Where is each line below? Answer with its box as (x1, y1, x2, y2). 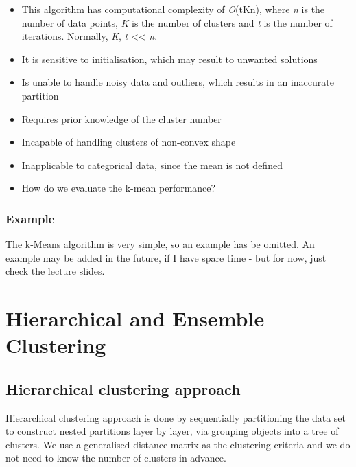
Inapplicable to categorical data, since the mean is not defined (21, 157, 283, 172)
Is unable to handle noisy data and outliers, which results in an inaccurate (21, 75, 334, 89)
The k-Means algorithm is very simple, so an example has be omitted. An (5, 237, 315, 251)
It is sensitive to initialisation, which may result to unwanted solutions (21, 52, 318, 66)
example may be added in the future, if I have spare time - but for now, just (5, 250, 327, 264)
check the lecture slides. (5, 264, 105, 278)
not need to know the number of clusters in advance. (5, 451, 226, 465)
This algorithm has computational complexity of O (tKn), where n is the (21, 2, 325, 16)
